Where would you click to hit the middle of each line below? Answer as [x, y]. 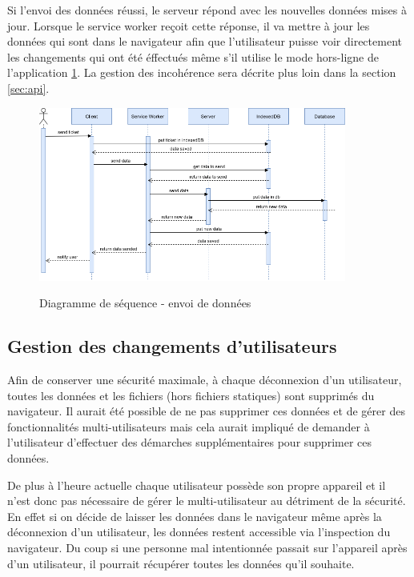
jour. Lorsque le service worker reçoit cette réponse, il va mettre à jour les [189, 25]
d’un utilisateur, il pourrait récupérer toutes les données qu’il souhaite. [181, 563]
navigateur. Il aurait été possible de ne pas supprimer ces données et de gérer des [206, 411]
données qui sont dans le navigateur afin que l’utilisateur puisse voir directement [205, 41]
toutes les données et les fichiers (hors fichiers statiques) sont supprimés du [191, 395]
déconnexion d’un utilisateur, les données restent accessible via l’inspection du [199, 532]
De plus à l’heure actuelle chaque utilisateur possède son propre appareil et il [197, 485]
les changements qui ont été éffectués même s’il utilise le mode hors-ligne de [193, 56]
